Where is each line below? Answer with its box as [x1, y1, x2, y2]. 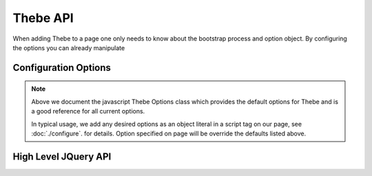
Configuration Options [12, 62, 112, 74]
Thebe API [12, 10, 74, 25]
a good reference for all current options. [31, 107, 145, 115]
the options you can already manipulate [12, 43, 125, 52]
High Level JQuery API [12, 151, 112, 162]
